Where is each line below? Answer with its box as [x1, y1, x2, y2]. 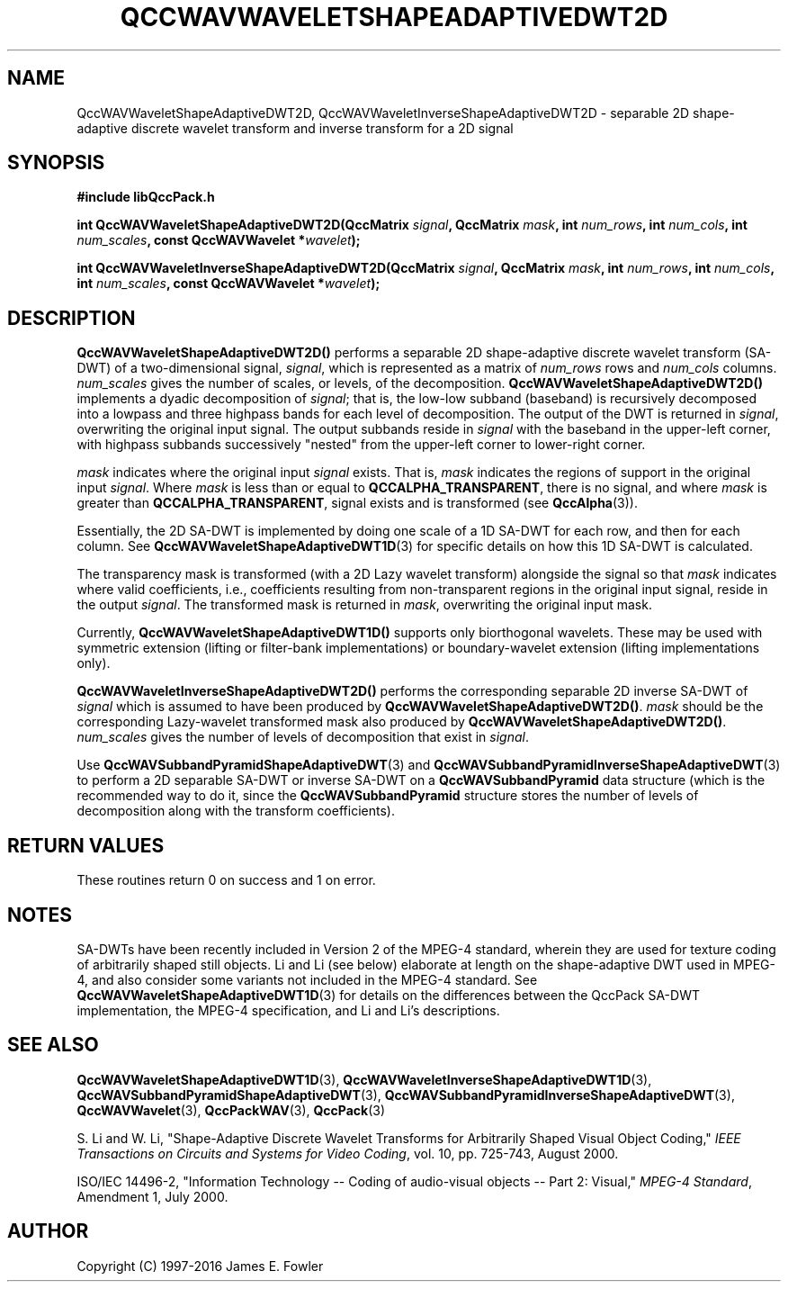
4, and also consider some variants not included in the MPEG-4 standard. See [76, 971, 538, 987]
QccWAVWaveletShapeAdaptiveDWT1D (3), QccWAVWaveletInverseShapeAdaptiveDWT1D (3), [76, 1071, 652, 1087]
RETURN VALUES [7, 834, 165, 857]
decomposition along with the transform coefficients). [76, 803, 395, 819]
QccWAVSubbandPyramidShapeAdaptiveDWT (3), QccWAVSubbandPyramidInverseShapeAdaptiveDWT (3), [76, 1086, 735, 1103]
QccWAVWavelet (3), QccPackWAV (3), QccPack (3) [76, 1102, 386, 1118]
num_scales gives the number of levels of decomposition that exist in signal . [76, 729, 529, 745]
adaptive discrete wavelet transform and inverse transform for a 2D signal [76, 120, 514, 136]
